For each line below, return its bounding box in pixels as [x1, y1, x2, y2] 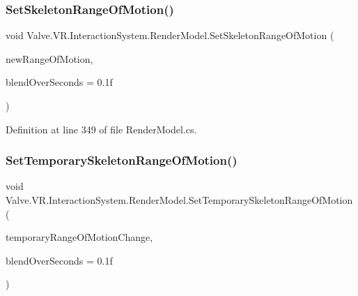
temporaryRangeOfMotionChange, [6, 230, 153, 244]
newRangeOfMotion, [6, 51, 93, 66]
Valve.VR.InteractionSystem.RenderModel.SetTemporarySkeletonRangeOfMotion [6, 193, 353, 207]
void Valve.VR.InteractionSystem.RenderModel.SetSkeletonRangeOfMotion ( [6, 28, 334, 43]
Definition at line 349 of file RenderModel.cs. [6, 121, 197, 136]
